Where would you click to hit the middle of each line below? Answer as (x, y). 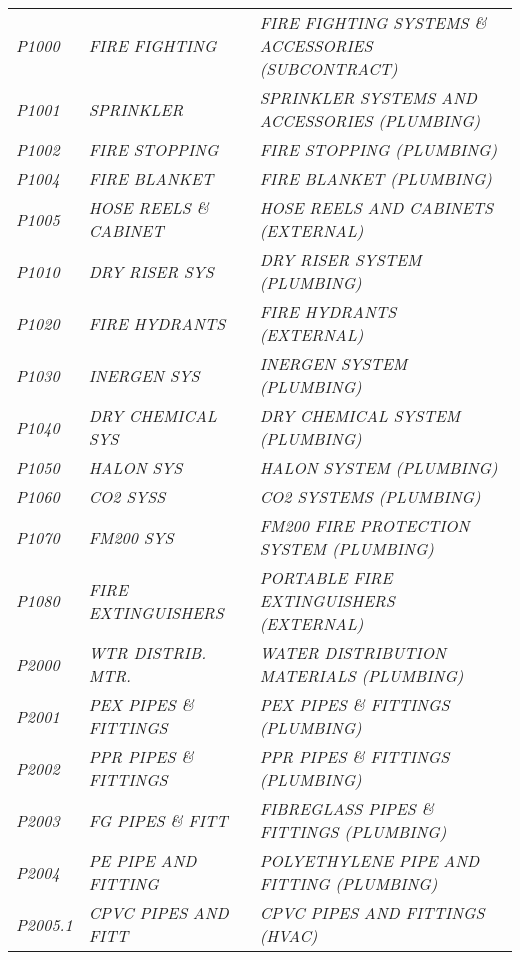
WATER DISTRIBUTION (352, 652)
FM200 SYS (131, 537)
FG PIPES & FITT (158, 820)
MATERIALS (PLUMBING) (361, 675)
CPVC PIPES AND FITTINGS (372, 912)
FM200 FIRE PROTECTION (364, 525)
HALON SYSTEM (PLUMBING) (378, 467)
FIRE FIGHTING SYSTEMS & (373, 22)
